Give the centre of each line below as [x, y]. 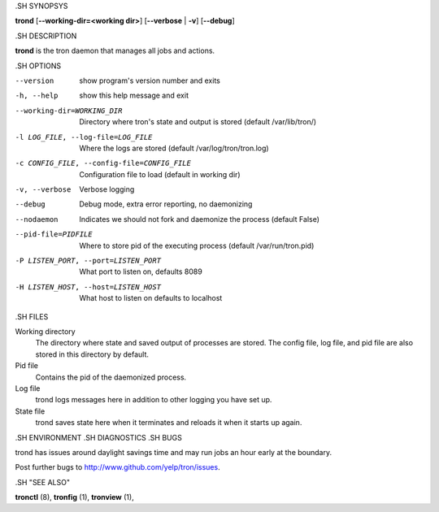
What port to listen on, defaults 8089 [141, 271]
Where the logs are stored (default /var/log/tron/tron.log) [174, 148]
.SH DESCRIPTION [46, 36]
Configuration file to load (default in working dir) [160, 174]
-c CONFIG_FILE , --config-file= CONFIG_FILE [103, 163]
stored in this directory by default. [92, 354]
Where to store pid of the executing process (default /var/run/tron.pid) [197, 245]
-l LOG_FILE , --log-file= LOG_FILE [84, 137]
